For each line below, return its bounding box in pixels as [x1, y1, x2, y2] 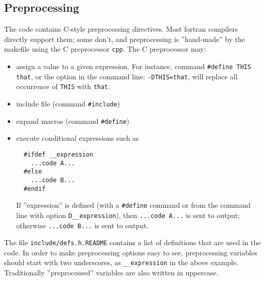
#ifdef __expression [24, 150, 94, 158]
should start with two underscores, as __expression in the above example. [4, 257, 238, 268]
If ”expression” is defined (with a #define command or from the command [16, 200, 251, 210]
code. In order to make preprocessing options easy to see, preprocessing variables [4, 247, 257, 257]
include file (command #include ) [16, 98, 120, 109]
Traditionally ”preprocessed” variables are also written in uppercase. [4, 267, 218, 278]
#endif [24, 185, 46, 192]
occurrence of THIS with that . [16, 81, 111, 92]
